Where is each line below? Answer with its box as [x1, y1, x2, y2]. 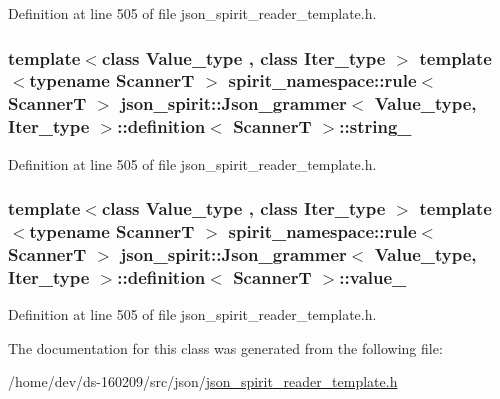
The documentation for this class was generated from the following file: [8, 337, 443, 358]
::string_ [339, 114, 412, 139]
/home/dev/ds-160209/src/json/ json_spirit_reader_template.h [8, 371, 398, 392]
